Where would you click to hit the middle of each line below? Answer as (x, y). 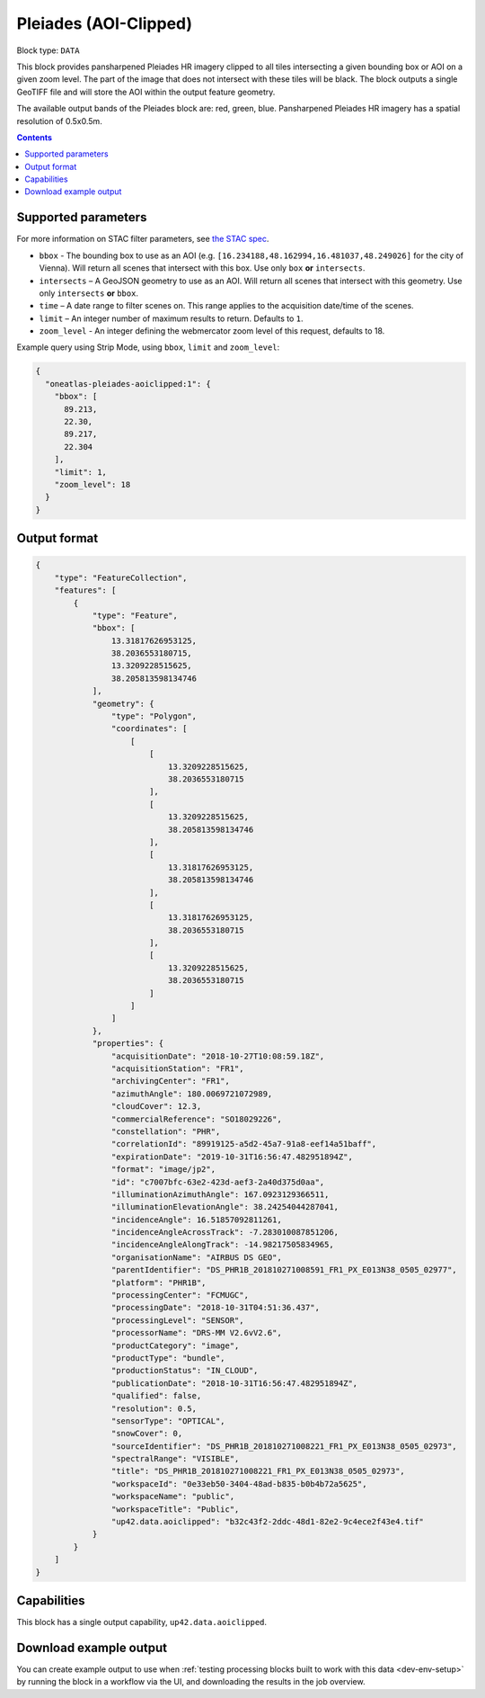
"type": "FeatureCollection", (121, 577)
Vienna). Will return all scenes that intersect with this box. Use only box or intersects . (202, 268)
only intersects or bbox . (89, 293)
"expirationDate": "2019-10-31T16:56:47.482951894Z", (232, 1157)
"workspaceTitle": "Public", (175, 1509)
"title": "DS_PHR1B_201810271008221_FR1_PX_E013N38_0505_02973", (258, 1471)
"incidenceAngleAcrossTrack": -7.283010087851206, (225, 1233)
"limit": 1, (81, 472)
